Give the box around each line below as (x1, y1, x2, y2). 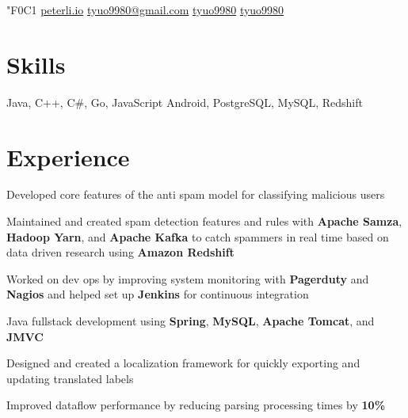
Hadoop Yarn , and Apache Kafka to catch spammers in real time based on (6, 228, 389, 245)
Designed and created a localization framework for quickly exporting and (6, 355, 360, 371)
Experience (6, 140, 130, 173)
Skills (6, 47, 66, 80)
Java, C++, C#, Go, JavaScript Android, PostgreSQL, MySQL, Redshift (6, 93, 363, 110)
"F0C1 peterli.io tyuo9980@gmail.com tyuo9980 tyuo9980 (6, 2, 284, 17)
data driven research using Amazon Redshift (6, 244, 235, 260)
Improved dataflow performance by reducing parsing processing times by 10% (6, 397, 386, 413)
